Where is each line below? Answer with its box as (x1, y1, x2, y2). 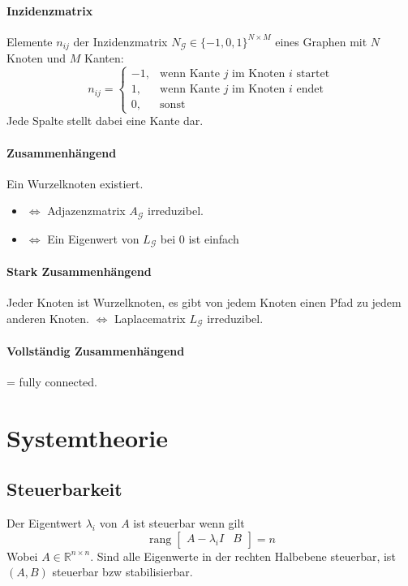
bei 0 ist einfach (160, 230, 239, 247)
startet (296, 68, 330, 80)
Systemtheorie (6, 420, 169, 454)
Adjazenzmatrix (47, 202, 126, 219)
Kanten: (84, 50, 124, 67)
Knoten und (6, 50, 67, 67)
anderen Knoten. (6, 309, 89, 326)
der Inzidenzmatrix (73, 32, 168, 50)
